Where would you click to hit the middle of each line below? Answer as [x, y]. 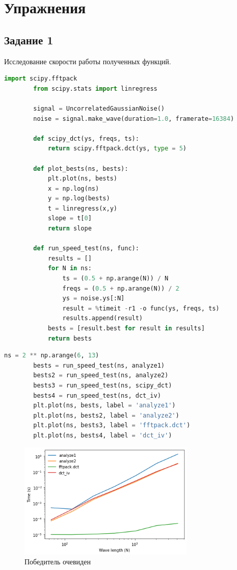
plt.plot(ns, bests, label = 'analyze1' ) [104, 406]
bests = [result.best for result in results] [126, 329]
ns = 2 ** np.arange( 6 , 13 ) [52, 356]
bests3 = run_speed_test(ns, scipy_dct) [103, 385]
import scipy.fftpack [41, 79]
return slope [70, 229]
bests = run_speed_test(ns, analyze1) [99, 365]
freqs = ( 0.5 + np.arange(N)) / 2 [121, 288]
